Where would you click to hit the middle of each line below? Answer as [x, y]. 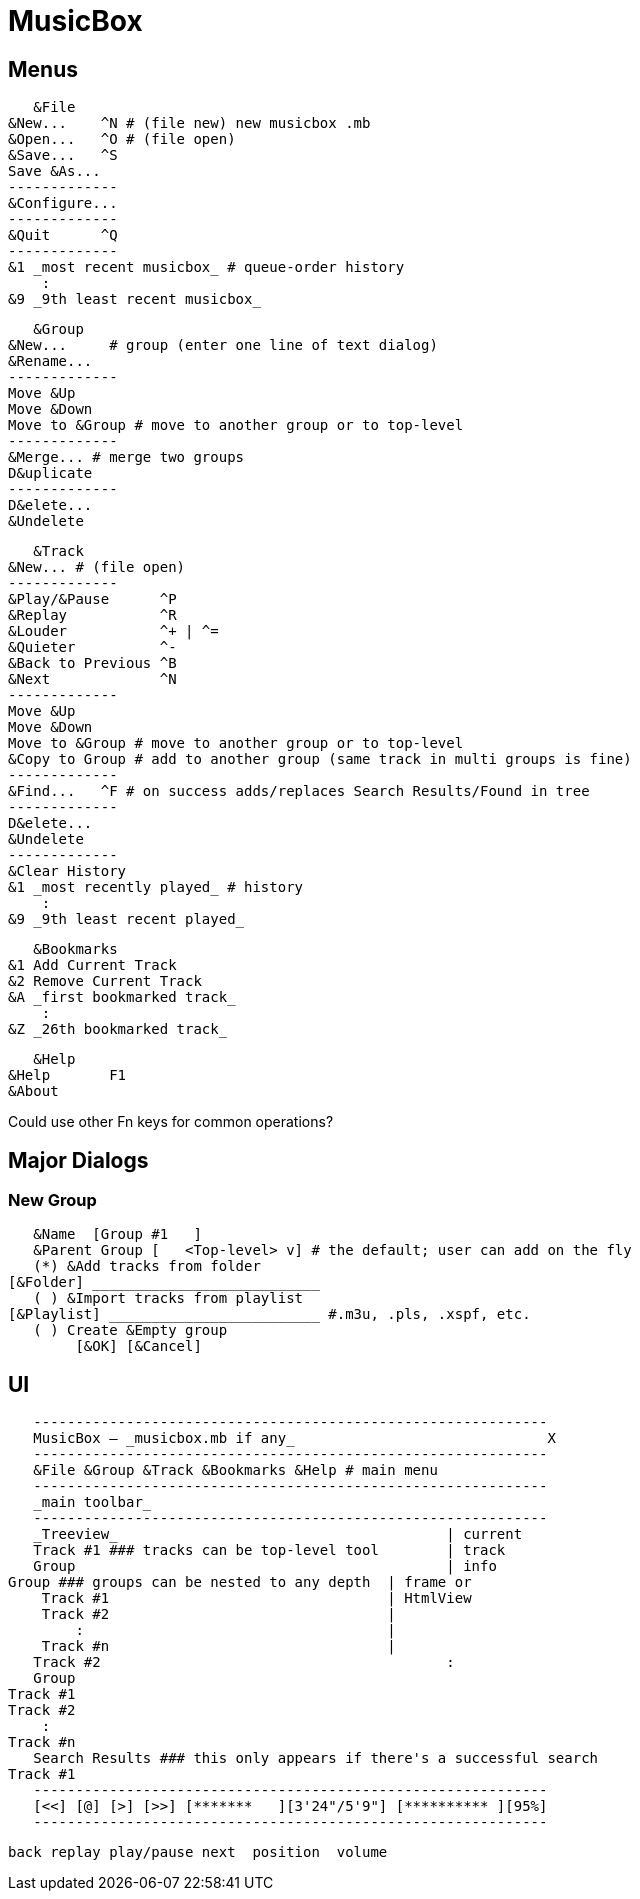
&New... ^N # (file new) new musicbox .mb [189, 123]
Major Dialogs [78, 1160]
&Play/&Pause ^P [92, 599]
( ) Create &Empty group [130, 1330]
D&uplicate [50, 473]
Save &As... [54, 171]
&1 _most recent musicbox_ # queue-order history [206, 267]
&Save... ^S [63, 155]
